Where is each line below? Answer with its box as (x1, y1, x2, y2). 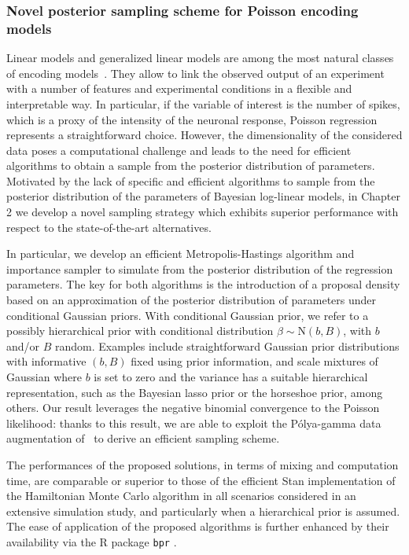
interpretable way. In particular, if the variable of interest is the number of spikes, (6, 95, 400, 112)
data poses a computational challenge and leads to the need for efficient (6, 142, 352, 158)
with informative (6, 353, 87, 369)
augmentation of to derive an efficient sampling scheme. (6, 430, 280, 447)
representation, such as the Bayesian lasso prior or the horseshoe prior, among (6, 384, 383, 400)
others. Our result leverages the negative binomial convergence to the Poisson (6, 399, 380, 416)
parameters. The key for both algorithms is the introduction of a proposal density (6, 276, 400, 292)
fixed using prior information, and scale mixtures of (131, 353, 378, 369)
